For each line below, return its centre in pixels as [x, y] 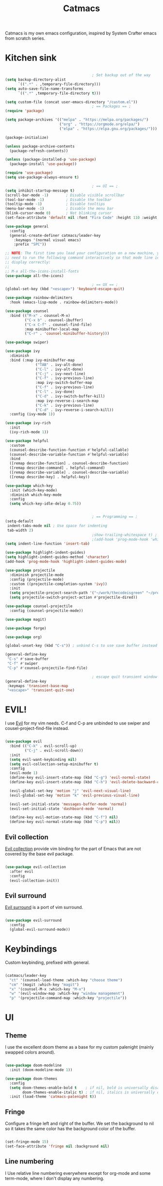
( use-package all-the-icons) [34, 276]
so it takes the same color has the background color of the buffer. [71, 1129]
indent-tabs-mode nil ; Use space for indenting [57, 526]
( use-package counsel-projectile [39, 606]
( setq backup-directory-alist [36, 80]
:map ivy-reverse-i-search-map [67, 401]
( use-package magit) [26, 619]
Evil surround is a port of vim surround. [44, 907]
